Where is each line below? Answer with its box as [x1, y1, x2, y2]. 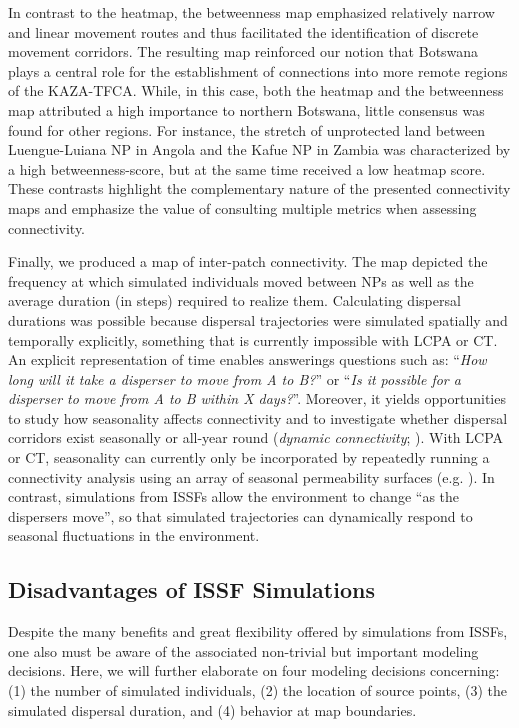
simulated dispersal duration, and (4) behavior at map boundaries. [8, 699, 417, 720]
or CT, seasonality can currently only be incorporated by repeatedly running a [8, 447, 490, 468]
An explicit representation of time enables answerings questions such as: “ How [8, 349, 487, 370]
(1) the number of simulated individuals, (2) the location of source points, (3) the [8, 680, 507, 701]
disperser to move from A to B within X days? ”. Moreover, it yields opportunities [8, 388, 506, 409]
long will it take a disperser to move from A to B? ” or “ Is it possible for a [8, 368, 461, 389]
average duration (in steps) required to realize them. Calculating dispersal [8, 290, 461, 311]
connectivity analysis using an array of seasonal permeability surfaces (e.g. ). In [8, 466, 495, 487]
